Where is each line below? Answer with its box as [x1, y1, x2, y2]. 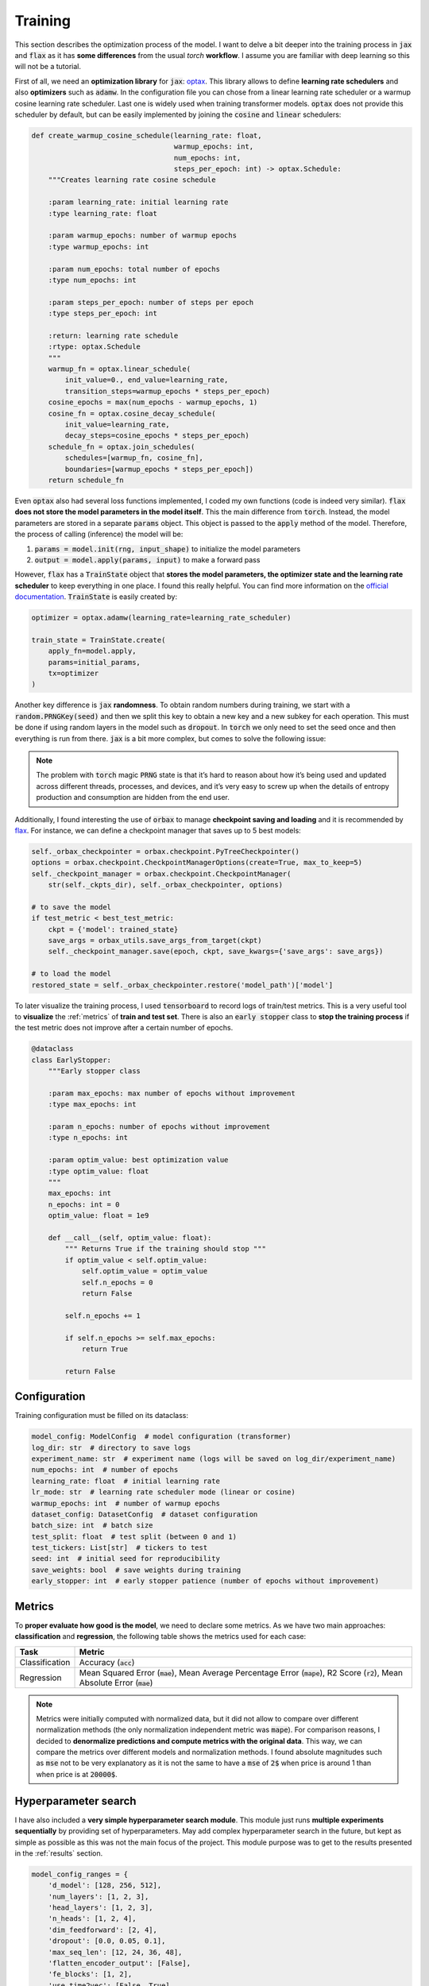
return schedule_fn [48, 475, 125, 485]
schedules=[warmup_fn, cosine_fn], [64, 454, 204, 462]
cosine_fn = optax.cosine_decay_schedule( [48, 409, 216, 418]
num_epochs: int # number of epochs [31, 1466, 179, 1474]
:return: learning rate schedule [48, 330, 179, 340]
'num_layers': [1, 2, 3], [48, 1891, 149, 1901]
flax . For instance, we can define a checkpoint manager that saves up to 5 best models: [14, 825, 301, 835]
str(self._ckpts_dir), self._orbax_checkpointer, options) [48, 880, 284, 890]
